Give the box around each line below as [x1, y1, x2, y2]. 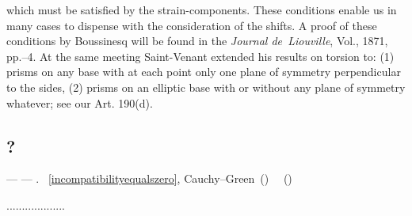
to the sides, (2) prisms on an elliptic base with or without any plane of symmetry [6, 78, 406, 95]
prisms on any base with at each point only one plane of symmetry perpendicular [6, 63, 401, 80]
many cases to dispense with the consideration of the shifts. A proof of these [6, 17, 377, 33]
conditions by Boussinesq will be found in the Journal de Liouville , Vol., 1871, [6, 32, 388, 49]
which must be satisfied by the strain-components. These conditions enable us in [6, 2, 397, 17]
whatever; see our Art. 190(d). [6, 94, 153, 111]
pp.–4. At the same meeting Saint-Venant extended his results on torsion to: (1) [6, 47, 395, 64]
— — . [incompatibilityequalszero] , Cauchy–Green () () [6, 170, 292, 187]
